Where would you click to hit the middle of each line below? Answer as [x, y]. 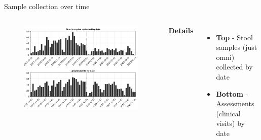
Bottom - [232, 93]
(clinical [228, 113]
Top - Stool [234, 37]
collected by [234, 67]
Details [181, 30]
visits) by [230, 123]
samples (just [237, 47]
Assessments [235, 103]
